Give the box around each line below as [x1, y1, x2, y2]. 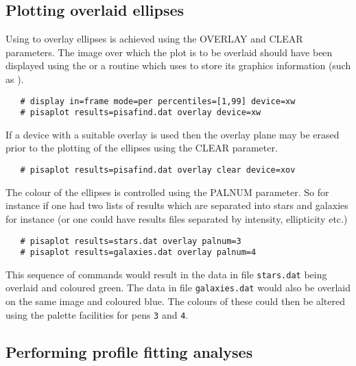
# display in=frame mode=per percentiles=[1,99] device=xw [20, 96, 296, 106]
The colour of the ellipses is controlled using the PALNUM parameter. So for [5, 184, 329, 199]
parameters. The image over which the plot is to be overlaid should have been [5, 45, 333, 59]
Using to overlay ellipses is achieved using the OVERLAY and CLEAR [5, 32, 303, 46]
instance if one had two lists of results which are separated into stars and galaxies [5, 198, 348, 212]
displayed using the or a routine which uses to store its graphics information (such [5, 58, 351, 73]
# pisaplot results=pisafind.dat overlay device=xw [20, 108, 261, 118]
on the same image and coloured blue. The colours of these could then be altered [5, 294, 345, 308]
